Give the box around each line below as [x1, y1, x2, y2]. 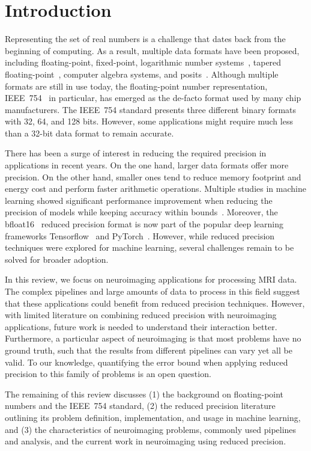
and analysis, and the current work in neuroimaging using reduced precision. [5, 435, 286, 447]
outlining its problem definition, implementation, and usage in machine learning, [5, 411, 301, 423]
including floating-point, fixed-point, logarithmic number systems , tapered [5, 56, 282, 69]
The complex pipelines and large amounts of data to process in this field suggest [5, 285, 300, 297]
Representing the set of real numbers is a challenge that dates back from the [5, 32, 286, 45]
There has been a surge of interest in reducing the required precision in [5, 147, 267, 159]
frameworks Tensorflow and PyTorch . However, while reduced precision [5, 229, 275, 242]
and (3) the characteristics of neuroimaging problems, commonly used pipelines [5, 423, 297, 435]
